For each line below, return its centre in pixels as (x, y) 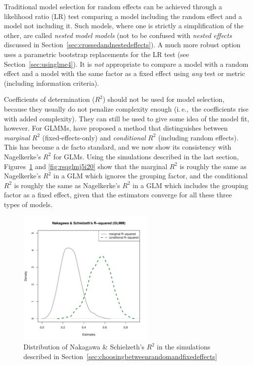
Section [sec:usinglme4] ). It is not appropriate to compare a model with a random (126, 64)
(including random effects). (198, 137)
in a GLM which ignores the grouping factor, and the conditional (150, 176)
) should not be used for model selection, (164, 99)
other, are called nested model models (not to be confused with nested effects (118, 35)
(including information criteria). (52, 83)
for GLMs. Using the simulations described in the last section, (146, 156)
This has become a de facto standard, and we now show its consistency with (118, 147)
